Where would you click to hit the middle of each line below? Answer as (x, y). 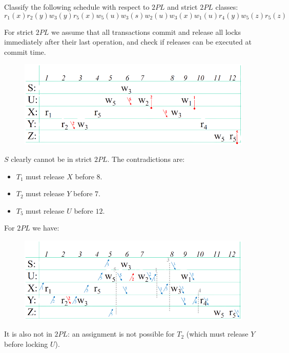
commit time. (25, 51)
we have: (46, 228)
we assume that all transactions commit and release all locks (146, 32)
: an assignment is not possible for (121, 334)
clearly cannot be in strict (51, 159)
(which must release (217, 334)
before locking (26, 344)
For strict (19, 32)
